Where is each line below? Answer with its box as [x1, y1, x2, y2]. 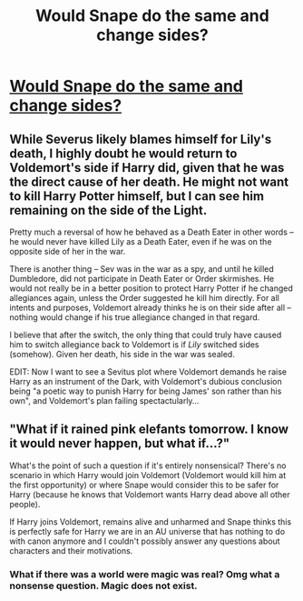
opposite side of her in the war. [9, 246, 126, 256]
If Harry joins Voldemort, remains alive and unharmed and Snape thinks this [9, 516, 292, 527]
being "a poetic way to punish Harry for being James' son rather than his [9, 386, 282, 396]
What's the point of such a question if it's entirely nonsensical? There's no [9, 460, 287, 471]
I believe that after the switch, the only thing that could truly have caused [9, 329, 282, 340]
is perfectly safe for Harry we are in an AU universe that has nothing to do [9, 526, 286, 536]
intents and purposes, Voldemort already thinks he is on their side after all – [9, 302, 292, 313]
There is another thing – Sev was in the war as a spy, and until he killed [9, 264, 274, 274]
